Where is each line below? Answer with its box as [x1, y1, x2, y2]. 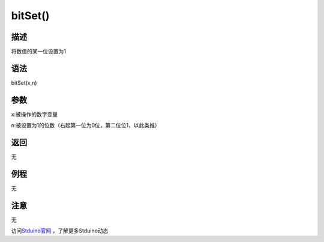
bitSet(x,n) [11, 79, 37, 86]
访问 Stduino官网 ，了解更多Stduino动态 [11, 227, 109, 234]
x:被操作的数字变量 [11, 110, 58, 118]
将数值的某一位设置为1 [11, 48, 66, 55]
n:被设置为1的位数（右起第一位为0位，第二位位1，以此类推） [11, 122, 160, 129]
